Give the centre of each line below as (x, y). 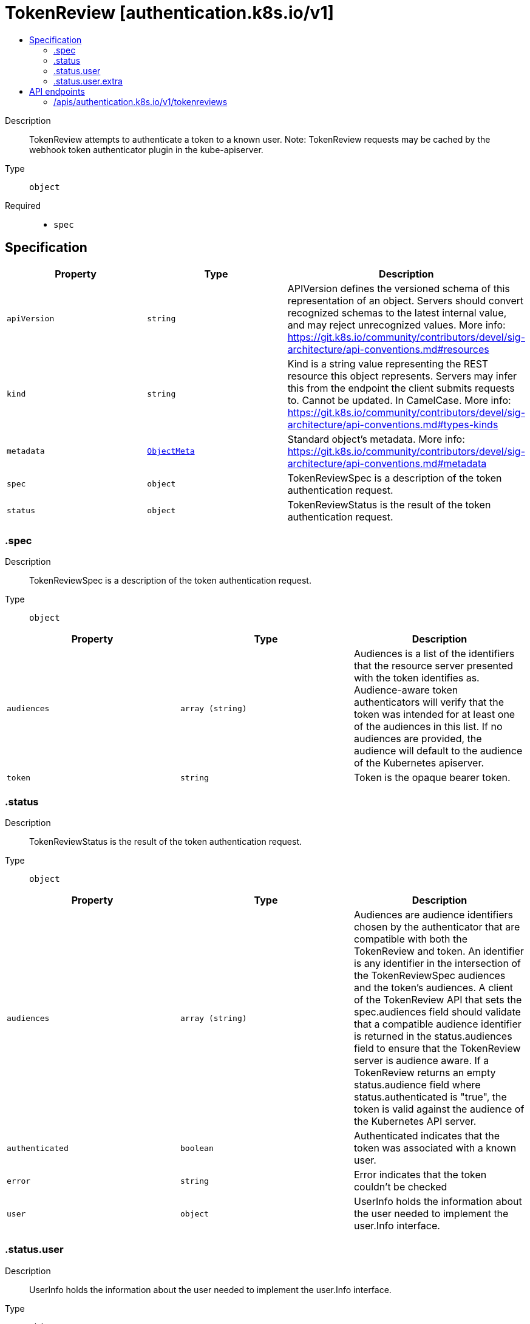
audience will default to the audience (438, 751)
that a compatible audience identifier (437, 1024)
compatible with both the (411, 939)
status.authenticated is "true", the (430, 1097)
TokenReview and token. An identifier (439, 951)
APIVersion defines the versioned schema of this (399, 288)
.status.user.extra (88, 81)
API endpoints (57, 91)
